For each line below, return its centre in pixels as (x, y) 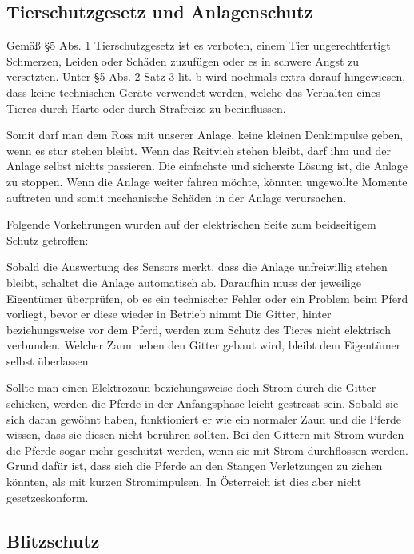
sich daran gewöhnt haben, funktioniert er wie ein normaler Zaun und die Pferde (204, 418)
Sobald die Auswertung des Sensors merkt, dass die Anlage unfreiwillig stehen (197, 267)
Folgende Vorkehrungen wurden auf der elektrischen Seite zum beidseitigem (191, 224)
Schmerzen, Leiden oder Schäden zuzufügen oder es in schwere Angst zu (183, 60)
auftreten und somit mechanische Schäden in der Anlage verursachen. (177, 197)
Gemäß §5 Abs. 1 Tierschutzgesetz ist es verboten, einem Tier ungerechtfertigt (199, 45)
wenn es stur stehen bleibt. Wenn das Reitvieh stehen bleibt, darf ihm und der (199, 150)
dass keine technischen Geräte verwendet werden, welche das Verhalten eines (194, 92)
